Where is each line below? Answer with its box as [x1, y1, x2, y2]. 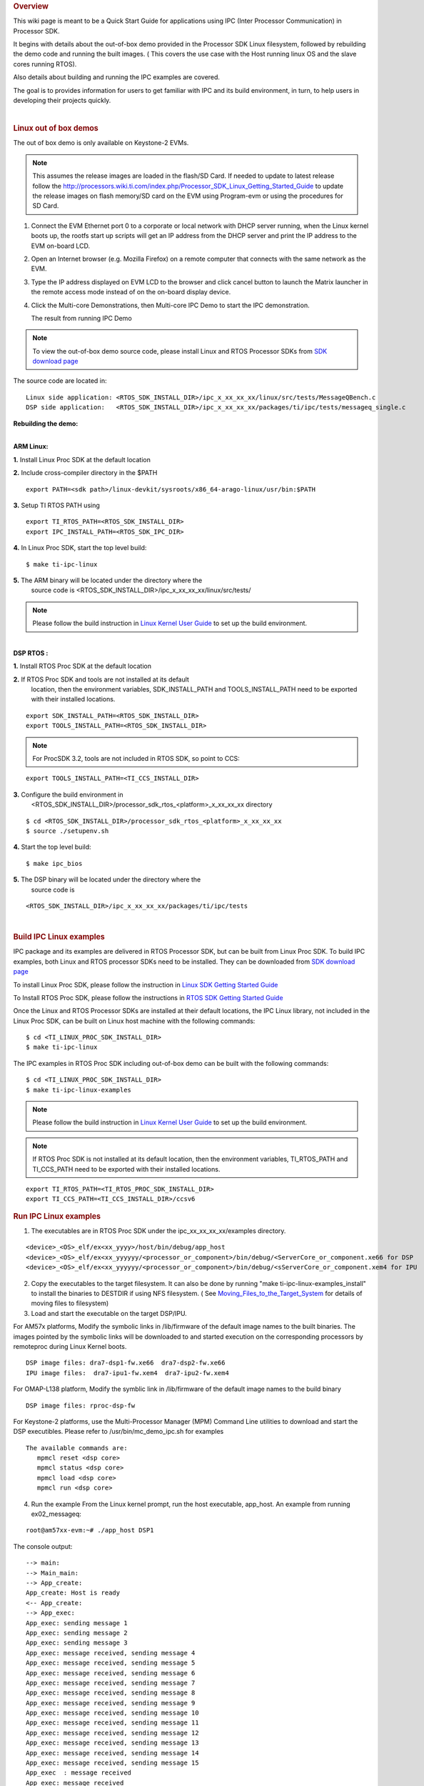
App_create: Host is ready [26, 1589, 121, 1597]
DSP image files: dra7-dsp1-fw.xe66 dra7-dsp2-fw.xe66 [26, 1359, 226, 1367]
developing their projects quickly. [13, 96, 111, 104]
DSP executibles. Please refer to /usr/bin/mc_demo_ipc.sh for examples [13, 1427, 224, 1436]
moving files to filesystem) [31, 1299, 109, 1307]
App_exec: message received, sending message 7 [26, 1679, 196, 1687]
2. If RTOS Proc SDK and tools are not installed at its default [13, 675, 189, 684]
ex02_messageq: [31, 1510, 82, 1518]
